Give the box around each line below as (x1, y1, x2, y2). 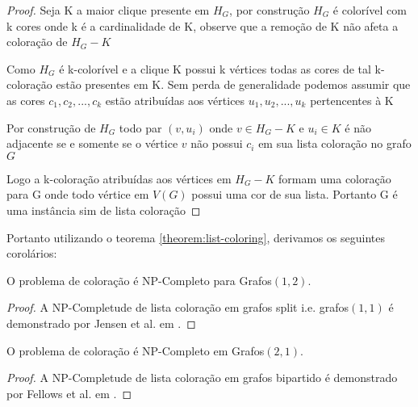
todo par (119, 119, 162, 136)
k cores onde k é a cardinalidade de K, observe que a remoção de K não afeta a (6, 17, 399, 34)
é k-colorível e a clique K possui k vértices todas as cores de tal (59, 60, 371, 77)
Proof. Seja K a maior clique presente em (6, 2, 210, 18)
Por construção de (6, 119, 96, 136)
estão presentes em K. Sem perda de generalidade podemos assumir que (56, 76, 411, 93)
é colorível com (332, 2, 407, 18)
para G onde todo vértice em (6, 186, 149, 203)
